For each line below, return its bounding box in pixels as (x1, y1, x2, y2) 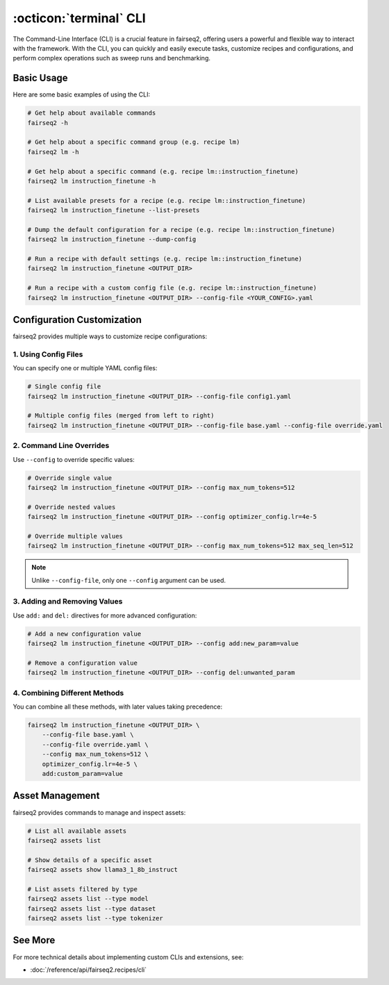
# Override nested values (27, 503, 116, 511)
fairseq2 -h (27, 119, 69, 126)
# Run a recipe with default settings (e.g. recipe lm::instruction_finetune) (27, 255, 302, 263)
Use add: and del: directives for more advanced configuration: (13, 611, 197, 620)
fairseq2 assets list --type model (27, 895, 149, 903)
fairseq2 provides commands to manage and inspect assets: (13, 808, 186, 816)
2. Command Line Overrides (13, 441, 110, 451)
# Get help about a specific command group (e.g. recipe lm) (27, 138, 240, 146)
